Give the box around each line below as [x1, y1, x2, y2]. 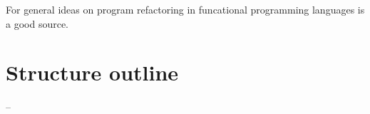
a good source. [6, 16, 69, 31]
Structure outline [6, 58, 179, 87]
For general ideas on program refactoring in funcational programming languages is [6, 2, 365, 16]
